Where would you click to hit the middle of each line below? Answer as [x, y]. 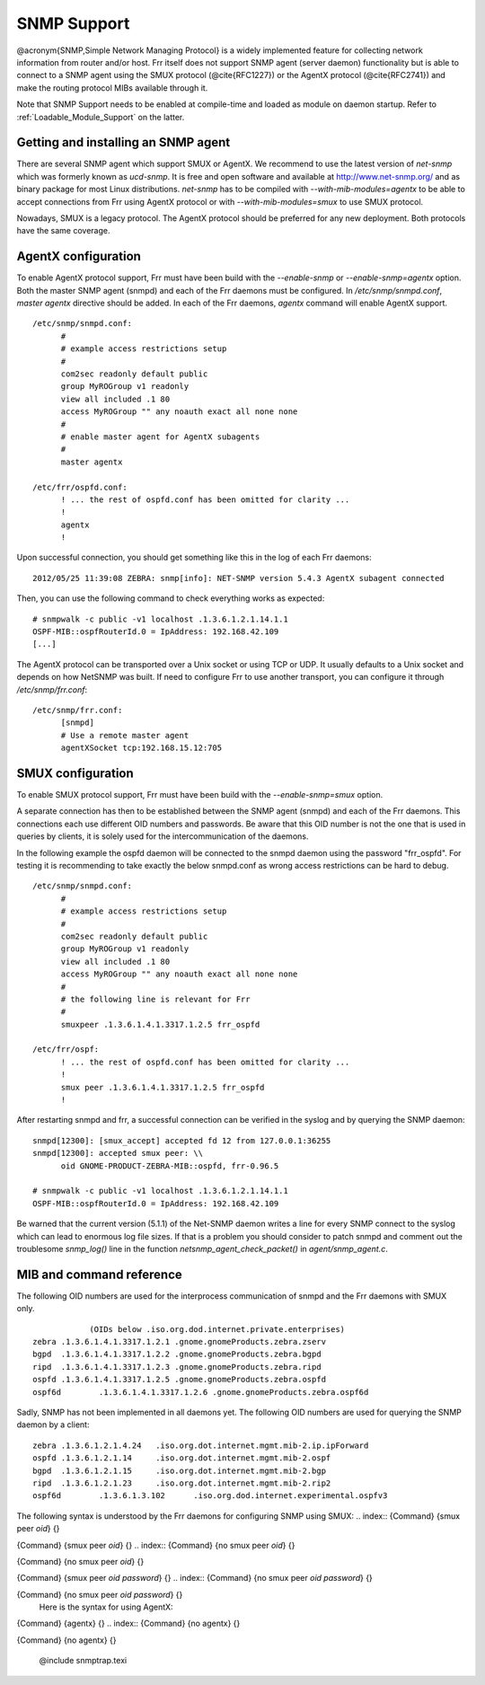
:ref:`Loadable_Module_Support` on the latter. [101, 117]
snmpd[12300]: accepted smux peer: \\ [118, 1153]
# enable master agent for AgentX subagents [160, 437]
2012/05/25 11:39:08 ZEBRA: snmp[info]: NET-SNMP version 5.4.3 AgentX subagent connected [238, 578]
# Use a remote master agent [125, 735]
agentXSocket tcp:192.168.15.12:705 [141, 748]
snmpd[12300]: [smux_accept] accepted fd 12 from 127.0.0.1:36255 [182, 1140]
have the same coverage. [63, 231]
